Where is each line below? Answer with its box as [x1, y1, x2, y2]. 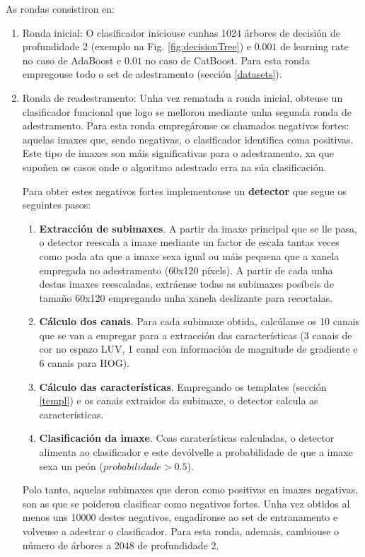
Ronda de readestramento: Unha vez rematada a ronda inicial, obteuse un [22, 90, 343, 105]
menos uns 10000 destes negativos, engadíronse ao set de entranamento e [22, 510, 338, 524]
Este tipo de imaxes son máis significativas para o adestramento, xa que [22, 146, 335, 160]
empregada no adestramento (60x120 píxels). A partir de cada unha [39, 262, 333, 277]
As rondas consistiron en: [6, 1, 115, 16]
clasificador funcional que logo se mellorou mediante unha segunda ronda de [22, 104, 352, 119]
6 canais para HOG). [39, 356, 129, 370]
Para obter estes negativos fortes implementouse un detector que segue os [22, 183, 347, 198]
